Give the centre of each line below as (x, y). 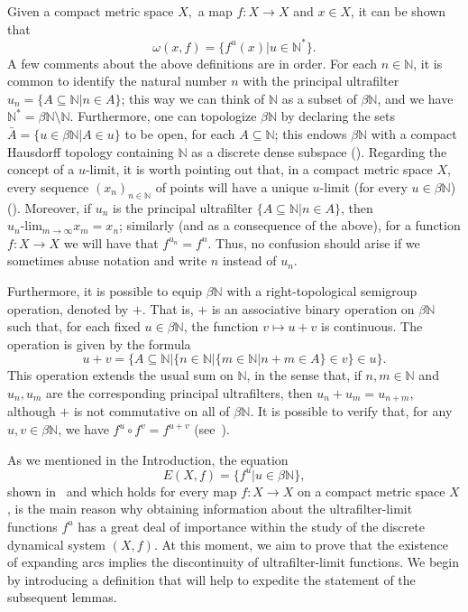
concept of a (41, 169)
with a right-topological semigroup (322, 291)
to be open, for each (180, 134)
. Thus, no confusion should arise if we (314, 242)
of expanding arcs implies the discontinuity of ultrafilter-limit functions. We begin (233, 562)
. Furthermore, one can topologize (163, 116)
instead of (249, 260)
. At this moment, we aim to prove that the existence (301, 544)
